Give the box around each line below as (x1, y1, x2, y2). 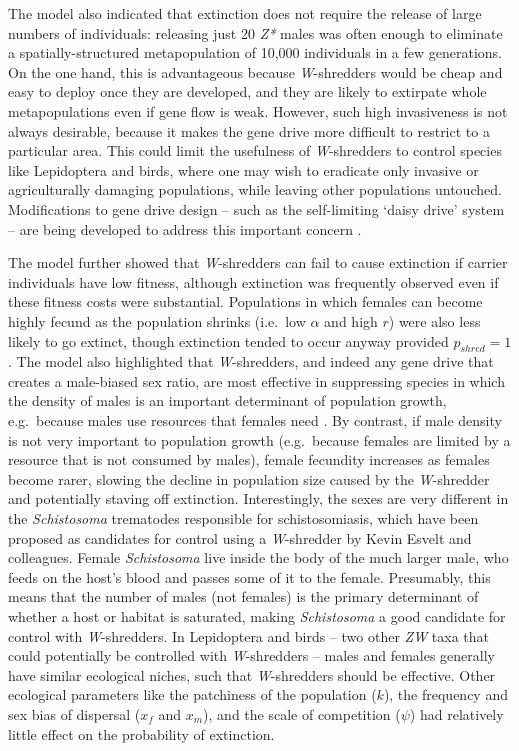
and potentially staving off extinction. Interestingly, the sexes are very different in (8, 488, 509, 509)
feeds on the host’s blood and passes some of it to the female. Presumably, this (8, 566, 491, 587)
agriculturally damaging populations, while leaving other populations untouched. (8, 179, 502, 200)
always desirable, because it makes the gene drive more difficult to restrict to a (8, 120, 490, 141)
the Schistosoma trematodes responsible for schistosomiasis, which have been (8, 508, 479, 529)
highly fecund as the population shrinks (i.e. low (8, 310, 306, 331)
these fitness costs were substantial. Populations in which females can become (8, 291, 483, 312)
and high (324, 310, 378, 331)
